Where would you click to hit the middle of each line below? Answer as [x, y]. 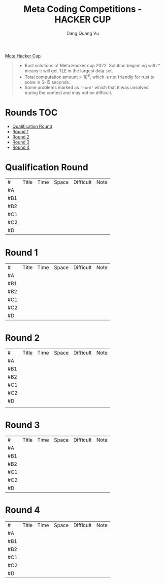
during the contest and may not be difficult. [68, 92]
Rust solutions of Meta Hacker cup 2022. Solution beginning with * [92, 65]
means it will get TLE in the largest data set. [69, 71]
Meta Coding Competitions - [83, 9]
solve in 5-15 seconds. [47, 82]
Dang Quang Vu [83, 33]
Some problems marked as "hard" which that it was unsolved [87, 87]
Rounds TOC [32, 112]
